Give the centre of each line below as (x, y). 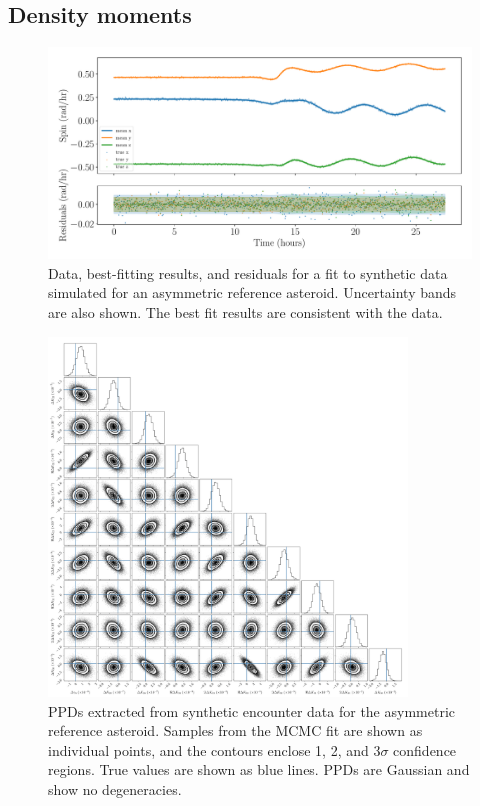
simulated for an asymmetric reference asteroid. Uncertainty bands (252, 292)
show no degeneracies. (115, 788)
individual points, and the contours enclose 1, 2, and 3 (214, 749)
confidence (425, 749)
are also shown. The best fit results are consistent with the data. (245, 311)
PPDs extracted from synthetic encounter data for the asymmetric (251, 710)
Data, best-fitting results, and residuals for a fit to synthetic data (248, 272)
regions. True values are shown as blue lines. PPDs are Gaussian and (259, 769)
